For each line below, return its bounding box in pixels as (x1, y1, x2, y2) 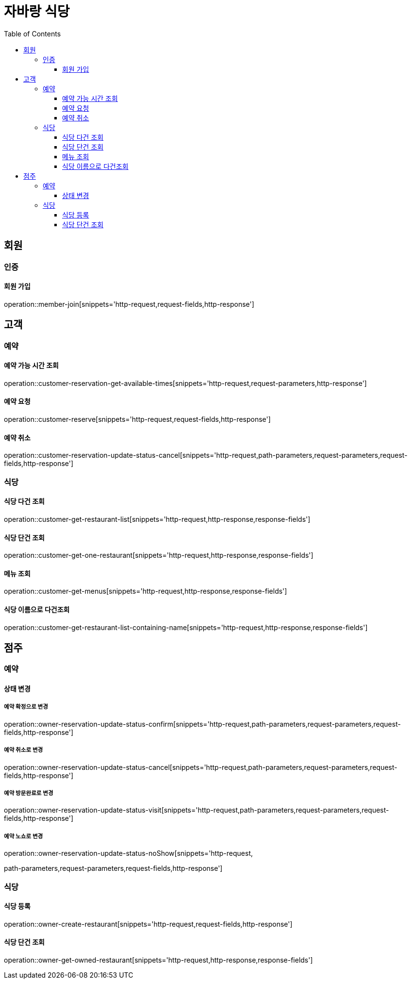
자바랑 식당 (4, 3, 70, 20)
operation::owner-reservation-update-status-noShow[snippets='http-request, (4, 849, 253, 858)
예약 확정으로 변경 (4, 703, 48, 711)
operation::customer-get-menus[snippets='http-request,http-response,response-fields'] (4, 587, 287, 596)
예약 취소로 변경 (4, 747, 43, 754)
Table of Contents (4, 29, 61, 38)
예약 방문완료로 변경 (4, 789, 53, 797)
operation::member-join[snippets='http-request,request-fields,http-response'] (4, 300, 254, 308)
